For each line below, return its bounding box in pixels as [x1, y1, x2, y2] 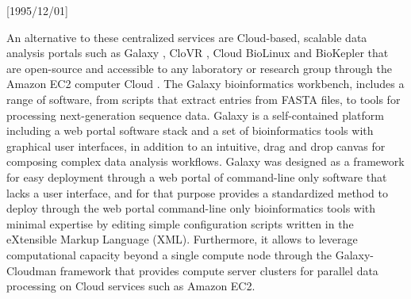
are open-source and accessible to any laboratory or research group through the [6, 59, 392, 76]
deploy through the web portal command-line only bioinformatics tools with [6, 200, 376, 217]
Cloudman [6, 262, 57, 278]
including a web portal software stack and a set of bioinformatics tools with [6, 122, 374, 139]
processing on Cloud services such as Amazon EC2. [6, 278, 255, 294]
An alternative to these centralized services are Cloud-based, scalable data [6, 29, 367, 45]
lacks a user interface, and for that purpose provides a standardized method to [6, 184, 388, 201]
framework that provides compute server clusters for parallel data [60, 262, 378, 278]
